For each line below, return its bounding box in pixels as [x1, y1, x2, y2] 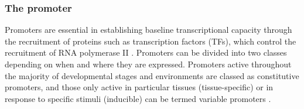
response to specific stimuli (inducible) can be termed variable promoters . [5, 92, 271, 104]
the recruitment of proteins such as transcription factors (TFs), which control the [5, 35, 296, 47]
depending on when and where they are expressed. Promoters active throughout [5, 58, 292, 70]
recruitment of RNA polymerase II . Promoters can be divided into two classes [5, 46, 287, 59]
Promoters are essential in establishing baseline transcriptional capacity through [5, 23, 292, 36]
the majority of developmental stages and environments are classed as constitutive [5, 69, 299, 81]
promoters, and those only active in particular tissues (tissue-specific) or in [5, 81, 274, 93]
